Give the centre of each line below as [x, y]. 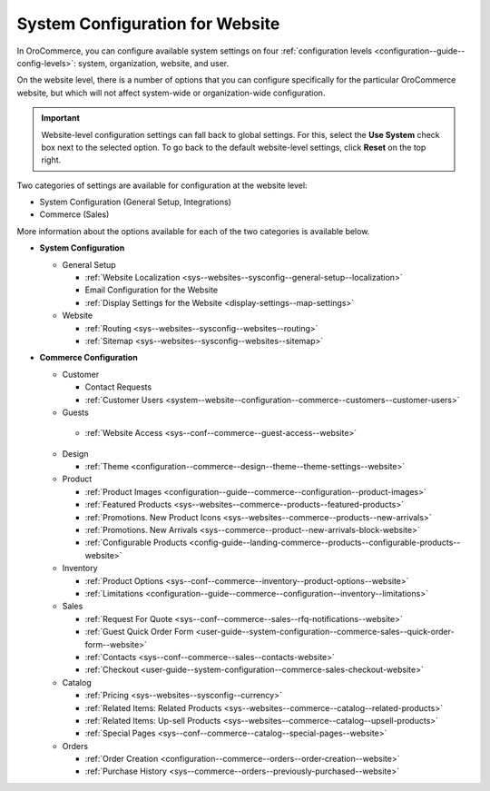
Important [61, 118]
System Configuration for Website [148, 24]
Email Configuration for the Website [151, 290]
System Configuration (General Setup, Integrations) [135, 202]
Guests [76, 412]
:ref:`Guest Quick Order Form [139, 632]
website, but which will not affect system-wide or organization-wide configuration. [171, 93]
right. [51, 160]
